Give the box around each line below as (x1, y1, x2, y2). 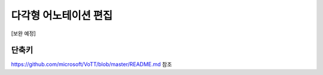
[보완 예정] (11, 30, 36, 37)
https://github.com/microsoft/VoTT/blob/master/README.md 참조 (11, 61, 172, 68)
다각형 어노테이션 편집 (11, 9, 113, 22)
